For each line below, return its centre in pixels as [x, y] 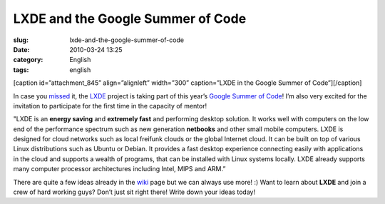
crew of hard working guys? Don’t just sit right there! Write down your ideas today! [134, 192]
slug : [21, 40]
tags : [21, 70]
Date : [21, 49]
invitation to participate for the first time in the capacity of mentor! [110, 106]
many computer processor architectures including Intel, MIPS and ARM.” [119, 169]
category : [28, 60]
